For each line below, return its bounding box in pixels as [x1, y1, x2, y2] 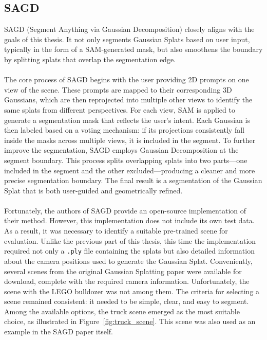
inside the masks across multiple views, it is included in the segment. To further [4, 134, 256, 145]
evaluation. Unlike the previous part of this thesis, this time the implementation [4, 235, 256, 246]
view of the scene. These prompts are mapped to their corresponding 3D [4, 84, 232, 95]
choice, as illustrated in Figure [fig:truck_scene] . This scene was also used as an [4, 316, 256, 327]
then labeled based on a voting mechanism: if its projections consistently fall [4, 124, 244, 135]
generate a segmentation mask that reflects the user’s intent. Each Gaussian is [4, 114, 250, 125]
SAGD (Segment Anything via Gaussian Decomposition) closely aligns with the [4, 24, 255, 34]
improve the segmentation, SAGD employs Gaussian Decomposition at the [4, 145, 239, 155]
